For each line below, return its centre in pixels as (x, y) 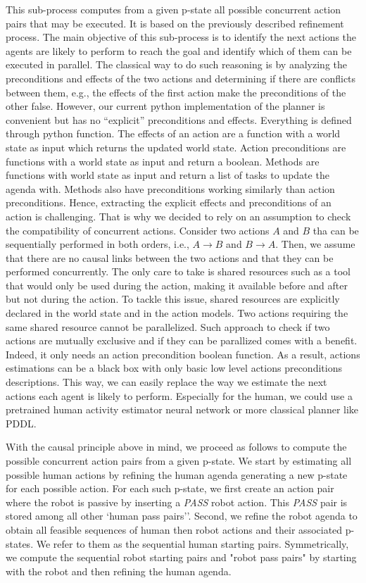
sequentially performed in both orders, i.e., (97, 244)
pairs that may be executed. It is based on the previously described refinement (175, 23)
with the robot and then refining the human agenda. (119, 571)
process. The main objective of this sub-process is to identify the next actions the (181, 37)
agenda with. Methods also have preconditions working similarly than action (170, 188)
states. (20, 543)
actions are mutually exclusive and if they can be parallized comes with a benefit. (182, 340)
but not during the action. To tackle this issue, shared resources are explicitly (173, 299)
